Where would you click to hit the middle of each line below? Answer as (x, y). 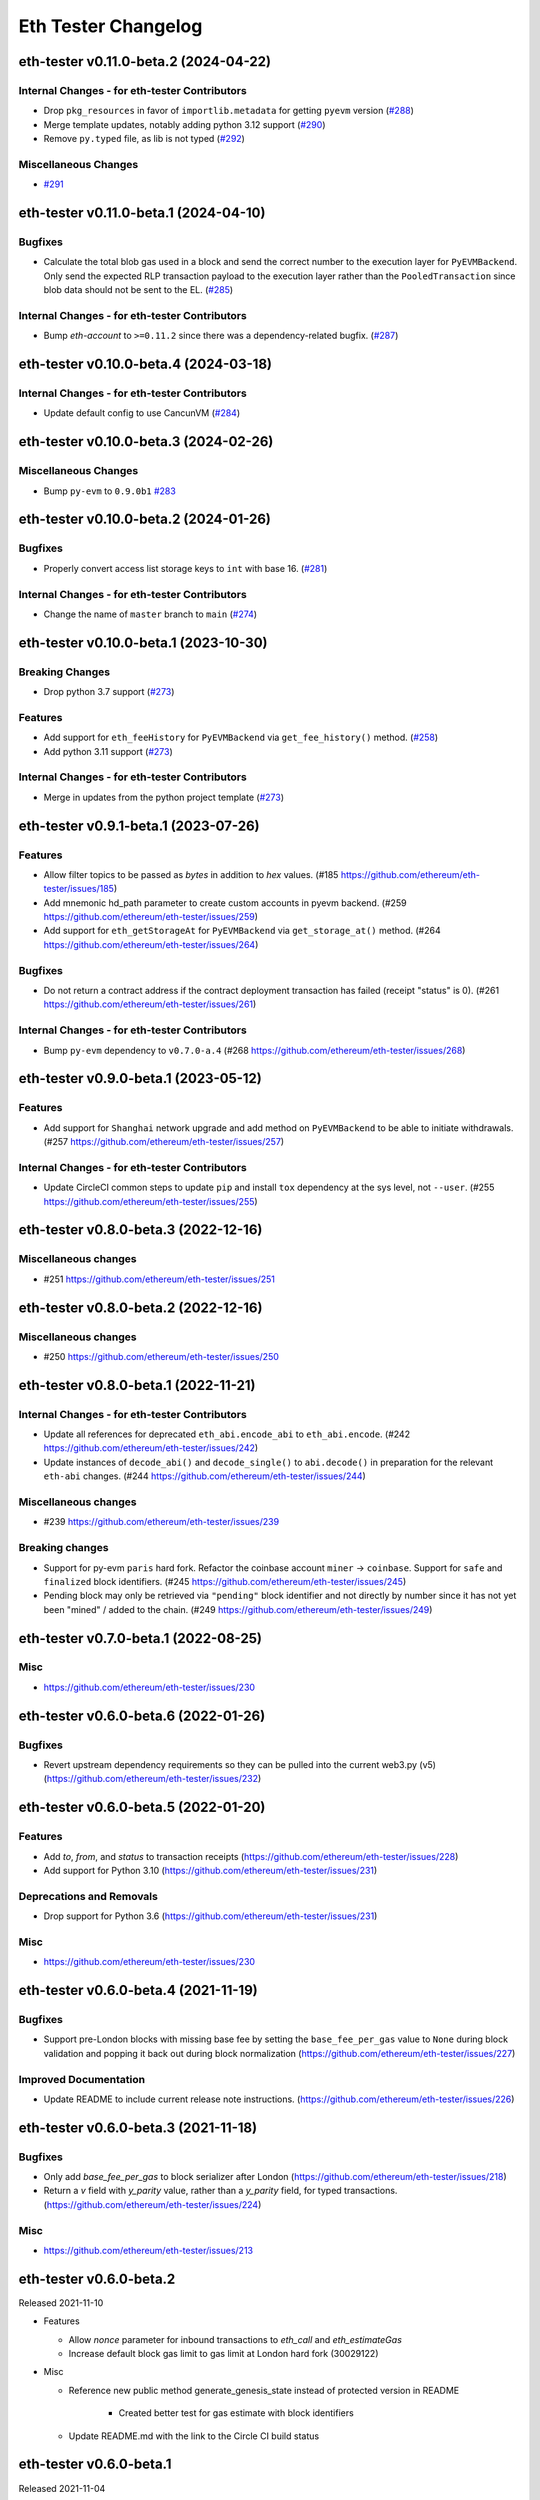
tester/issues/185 (79, 889)
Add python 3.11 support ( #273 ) (108, 751)
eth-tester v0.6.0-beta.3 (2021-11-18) (138, 2127)
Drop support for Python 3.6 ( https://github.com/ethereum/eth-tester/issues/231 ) (210, 1916)
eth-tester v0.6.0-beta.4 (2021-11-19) (138, 1990)
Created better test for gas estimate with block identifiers (236, 2413)
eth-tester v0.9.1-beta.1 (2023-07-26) (139, 825)
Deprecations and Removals (88, 1896)
